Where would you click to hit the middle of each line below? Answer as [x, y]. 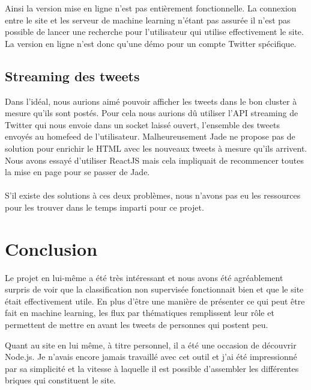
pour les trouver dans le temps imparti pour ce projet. [104, 207]
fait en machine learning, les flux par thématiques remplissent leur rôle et [140, 313]
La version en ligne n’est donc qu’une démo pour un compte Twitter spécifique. [151, 43]
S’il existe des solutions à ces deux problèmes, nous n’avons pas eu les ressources [153, 195]
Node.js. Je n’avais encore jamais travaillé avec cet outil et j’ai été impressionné [151, 357]
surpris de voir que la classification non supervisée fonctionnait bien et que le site [154, 289]
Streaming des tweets [72, 76]
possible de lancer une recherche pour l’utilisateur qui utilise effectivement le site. [154, 32]
